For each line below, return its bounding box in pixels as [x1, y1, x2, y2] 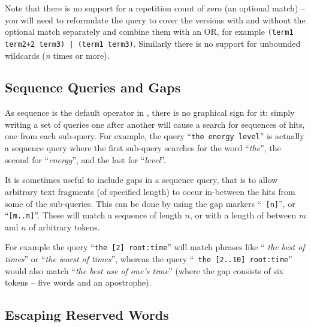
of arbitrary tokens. [29, 220, 100, 233]
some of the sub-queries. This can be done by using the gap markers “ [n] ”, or [5, 197, 295, 209]
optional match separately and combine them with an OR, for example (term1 [5, 25, 294, 38]
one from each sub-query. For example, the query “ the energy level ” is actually [5, 130, 304, 142]
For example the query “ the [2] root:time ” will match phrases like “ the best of [5, 241, 305, 253]
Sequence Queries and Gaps [5, 78, 181, 97]
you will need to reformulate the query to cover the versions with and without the [5, 13, 306, 26]
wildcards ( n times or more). [5, 49, 110, 61]
